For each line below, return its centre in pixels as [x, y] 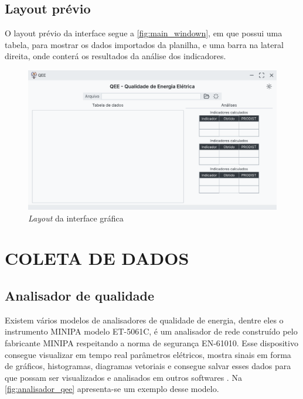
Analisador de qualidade [80, 296]
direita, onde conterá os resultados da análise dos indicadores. [115, 56]
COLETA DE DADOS [97, 258]
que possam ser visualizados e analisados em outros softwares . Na [123, 377]
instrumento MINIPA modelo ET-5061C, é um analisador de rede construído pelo [151, 331]
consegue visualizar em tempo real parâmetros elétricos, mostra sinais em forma [148, 354]
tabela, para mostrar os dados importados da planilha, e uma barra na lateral [144, 44]
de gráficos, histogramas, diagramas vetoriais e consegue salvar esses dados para [148, 366]
